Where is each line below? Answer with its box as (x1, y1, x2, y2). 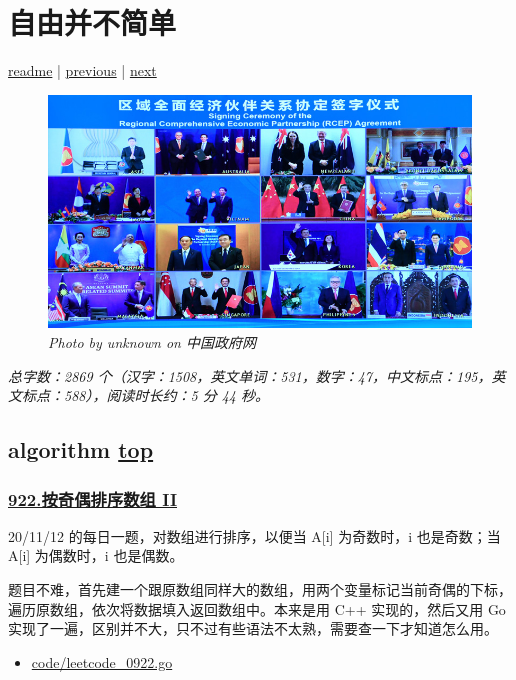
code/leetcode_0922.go (31, 651, 173, 672)
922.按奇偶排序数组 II (8, 486, 178, 511)
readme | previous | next (8, 60, 157, 81)
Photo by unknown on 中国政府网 (48, 332, 256, 353)
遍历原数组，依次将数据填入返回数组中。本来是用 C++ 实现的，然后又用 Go (8, 598, 506, 619)
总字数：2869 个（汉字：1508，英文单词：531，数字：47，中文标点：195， (8, 365, 492, 386)
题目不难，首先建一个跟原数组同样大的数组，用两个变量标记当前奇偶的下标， (8, 579, 512, 599)
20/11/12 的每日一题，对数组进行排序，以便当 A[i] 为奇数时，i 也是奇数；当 (8, 525, 501, 546)
